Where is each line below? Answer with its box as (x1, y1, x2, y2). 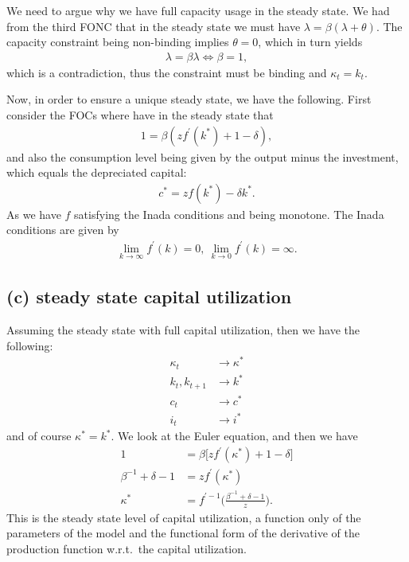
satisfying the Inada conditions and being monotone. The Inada (74, 205, 384, 222)
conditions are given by (6, 221, 119, 238)
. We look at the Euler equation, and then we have (111, 427, 358, 444)
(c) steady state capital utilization (6, 284, 292, 309)
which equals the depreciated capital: (6, 164, 187, 181)
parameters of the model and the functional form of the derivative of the (6, 525, 360, 541)
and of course (6, 427, 72, 444)
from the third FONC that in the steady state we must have (6, 18, 301, 34)
